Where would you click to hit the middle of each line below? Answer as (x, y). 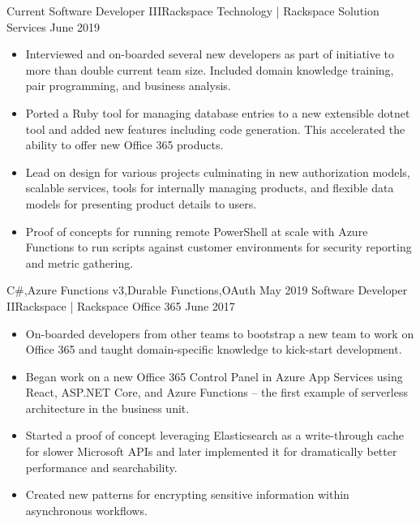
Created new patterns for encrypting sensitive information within (187, 494)
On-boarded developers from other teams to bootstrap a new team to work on (220, 333)
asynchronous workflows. (86, 510)
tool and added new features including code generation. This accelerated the (215, 129)
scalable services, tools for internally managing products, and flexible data (210, 188)
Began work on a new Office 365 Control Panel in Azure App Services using (214, 376)
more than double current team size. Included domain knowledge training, (210, 69)
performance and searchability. (101, 467)
